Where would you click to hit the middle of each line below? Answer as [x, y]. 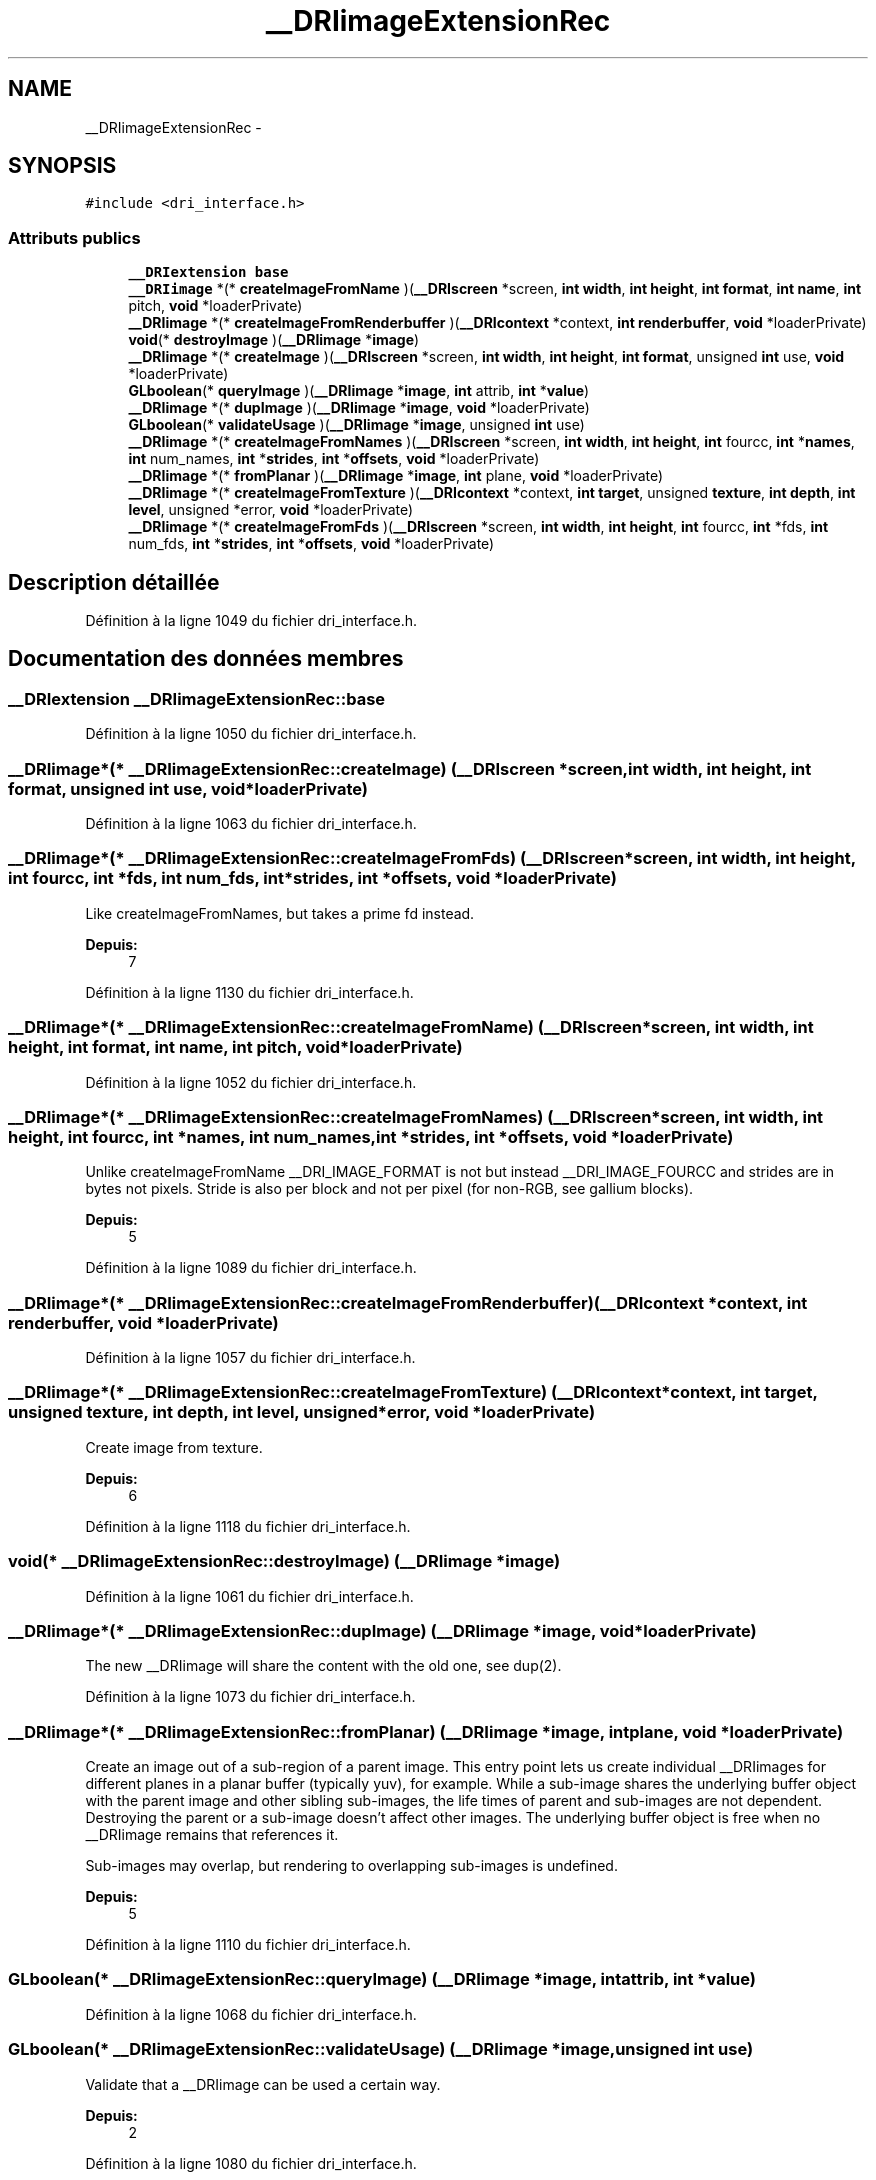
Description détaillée [114, 582]
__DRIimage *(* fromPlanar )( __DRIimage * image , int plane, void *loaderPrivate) [396, 476]
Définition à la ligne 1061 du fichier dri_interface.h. [249, 1596]
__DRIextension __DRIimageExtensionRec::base [197, 698]
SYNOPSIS [62, 166]
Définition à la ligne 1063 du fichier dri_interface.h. [251, 823]
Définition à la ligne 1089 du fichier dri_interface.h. [251, 1268]
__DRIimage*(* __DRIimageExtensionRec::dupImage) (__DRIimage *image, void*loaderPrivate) [382, 1630]
